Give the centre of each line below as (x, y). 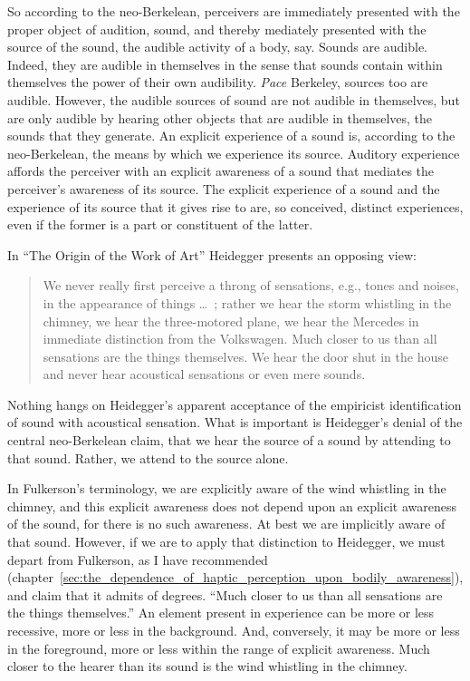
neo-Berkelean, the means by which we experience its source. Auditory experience (234, 153)
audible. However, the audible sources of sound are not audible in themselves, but (234, 99)
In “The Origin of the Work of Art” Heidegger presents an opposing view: (212, 254)
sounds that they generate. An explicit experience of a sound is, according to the (231, 136)
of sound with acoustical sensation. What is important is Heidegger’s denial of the (235, 422)
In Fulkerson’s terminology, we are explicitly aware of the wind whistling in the (227, 488)
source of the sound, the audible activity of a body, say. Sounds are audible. (218, 47)
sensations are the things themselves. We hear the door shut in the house (245, 356)
